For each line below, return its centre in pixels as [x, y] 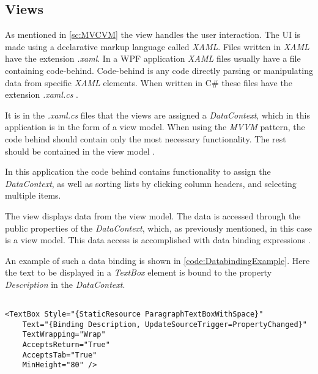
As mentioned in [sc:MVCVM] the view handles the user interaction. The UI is [153, 35]
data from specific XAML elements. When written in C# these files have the [149, 82]
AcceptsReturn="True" [66, 345]
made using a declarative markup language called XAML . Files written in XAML [157, 46]
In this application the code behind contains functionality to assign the [138, 171]
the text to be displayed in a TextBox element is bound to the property [139, 272]
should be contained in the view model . [80, 151]
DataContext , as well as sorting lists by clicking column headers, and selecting [151, 183]
